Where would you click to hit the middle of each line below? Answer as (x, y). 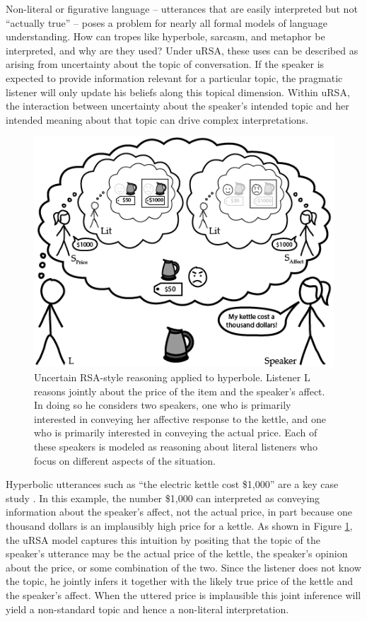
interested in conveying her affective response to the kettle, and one (180, 418)
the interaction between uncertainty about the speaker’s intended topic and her (177, 106)
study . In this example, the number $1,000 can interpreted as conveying (163, 498)
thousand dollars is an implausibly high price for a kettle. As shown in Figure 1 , (179, 526)
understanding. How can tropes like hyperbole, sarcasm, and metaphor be (165, 36)
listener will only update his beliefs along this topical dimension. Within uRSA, (178, 92)
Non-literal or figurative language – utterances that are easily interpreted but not (182, 8)
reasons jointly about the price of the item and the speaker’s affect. (180, 391)
